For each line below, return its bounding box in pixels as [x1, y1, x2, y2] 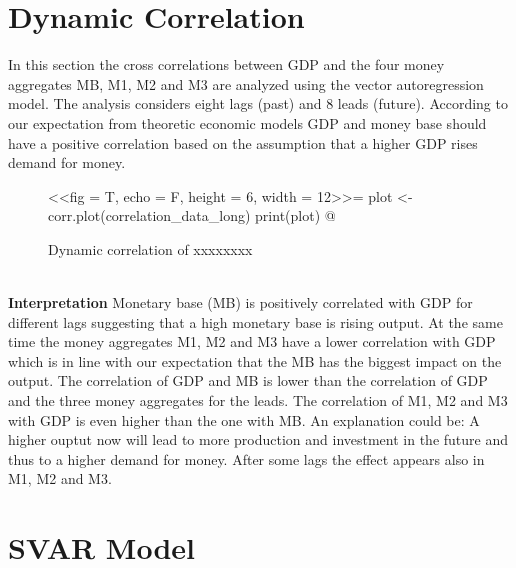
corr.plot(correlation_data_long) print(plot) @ [48, 205, 336, 226]
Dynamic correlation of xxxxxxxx [48, 238, 253, 259]
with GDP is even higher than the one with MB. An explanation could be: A [8, 409, 480, 430]
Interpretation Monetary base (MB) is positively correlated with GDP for [8, 292, 473, 313]
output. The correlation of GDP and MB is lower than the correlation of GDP [8, 370, 488, 391]
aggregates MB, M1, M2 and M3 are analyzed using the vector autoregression [8, 73, 484, 94]
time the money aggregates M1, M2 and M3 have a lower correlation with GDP [8, 331, 496, 352]
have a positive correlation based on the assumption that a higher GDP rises [8, 132, 478, 153]
